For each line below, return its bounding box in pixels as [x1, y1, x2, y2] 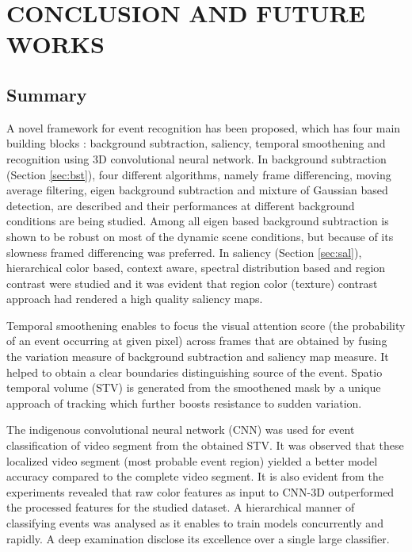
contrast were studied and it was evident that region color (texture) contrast [6, 274, 378, 291]
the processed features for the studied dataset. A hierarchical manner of [6, 499, 355, 516]
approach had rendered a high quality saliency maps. [6, 290, 263, 307]
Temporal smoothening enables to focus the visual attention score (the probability [6, 316, 406, 333]
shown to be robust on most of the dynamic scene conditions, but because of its [6, 228, 394, 244]
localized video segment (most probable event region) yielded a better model [6, 452, 378, 469]
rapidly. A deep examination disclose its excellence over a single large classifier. [6, 530, 390, 546]
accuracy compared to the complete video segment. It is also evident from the [6, 468, 383, 485]
